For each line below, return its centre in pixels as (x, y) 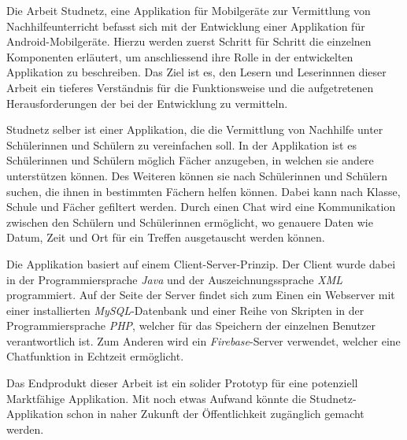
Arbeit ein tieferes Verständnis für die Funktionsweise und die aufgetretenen (190, 87)
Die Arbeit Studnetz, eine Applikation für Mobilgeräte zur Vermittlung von (189, 10)
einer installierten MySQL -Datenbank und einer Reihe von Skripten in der (185, 310)
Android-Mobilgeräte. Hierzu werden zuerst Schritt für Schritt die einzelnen (189, 41)
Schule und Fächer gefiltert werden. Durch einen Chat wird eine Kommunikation (201, 207)
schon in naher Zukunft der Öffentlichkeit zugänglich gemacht (216, 414)
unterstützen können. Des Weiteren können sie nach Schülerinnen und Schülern (197, 175)
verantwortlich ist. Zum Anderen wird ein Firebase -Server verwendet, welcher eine (203, 340)
